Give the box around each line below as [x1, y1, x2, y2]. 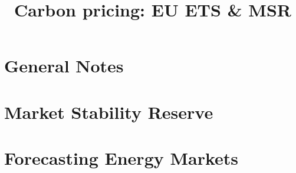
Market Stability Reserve [4, 99, 213, 124]
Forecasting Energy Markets [4, 146, 239, 170]
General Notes [4, 54, 124, 78]
